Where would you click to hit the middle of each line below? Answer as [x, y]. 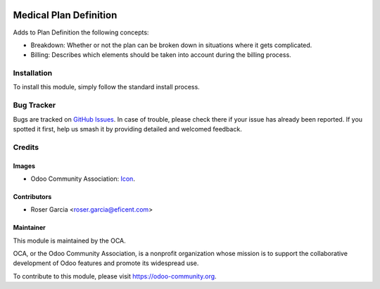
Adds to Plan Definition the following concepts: [81, 32]
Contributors [32, 196]
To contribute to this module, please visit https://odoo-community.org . [115, 276]
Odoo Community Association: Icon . [83, 179]
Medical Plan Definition [65, 15]
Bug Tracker [34, 105]
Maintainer [29, 228]
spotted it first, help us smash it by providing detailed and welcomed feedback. [127, 129]
